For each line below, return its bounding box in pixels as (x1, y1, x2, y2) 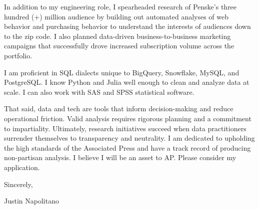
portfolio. (4, 50, 32, 60)
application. (4, 162, 40, 172)
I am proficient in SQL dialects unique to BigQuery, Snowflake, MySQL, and (4, 67, 239, 77)
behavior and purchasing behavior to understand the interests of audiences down (4, 21, 251, 31)
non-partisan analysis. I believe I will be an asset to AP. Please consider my (4, 152, 236, 163)
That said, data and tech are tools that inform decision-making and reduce (4, 103, 233, 114)
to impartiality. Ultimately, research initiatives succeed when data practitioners (4, 123, 246, 133)
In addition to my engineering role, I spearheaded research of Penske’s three (4, 1, 237, 11)
